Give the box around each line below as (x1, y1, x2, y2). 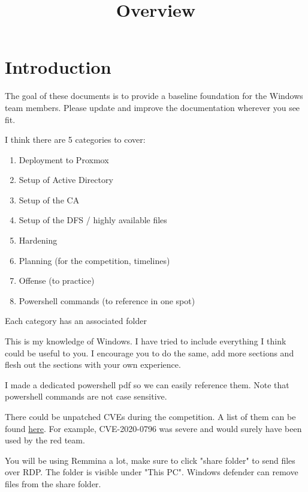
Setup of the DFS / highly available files (19, 214, 167, 226)
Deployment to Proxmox (19, 153, 109, 166)
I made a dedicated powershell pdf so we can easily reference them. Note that (5, 378, 289, 391)
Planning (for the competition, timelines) (19, 254, 170, 266)
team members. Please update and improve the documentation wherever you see (5, 101, 300, 113)
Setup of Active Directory (19, 173, 113, 186)
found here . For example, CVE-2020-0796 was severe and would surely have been (5, 422, 302, 434)
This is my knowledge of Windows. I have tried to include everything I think (5, 335, 286, 347)
